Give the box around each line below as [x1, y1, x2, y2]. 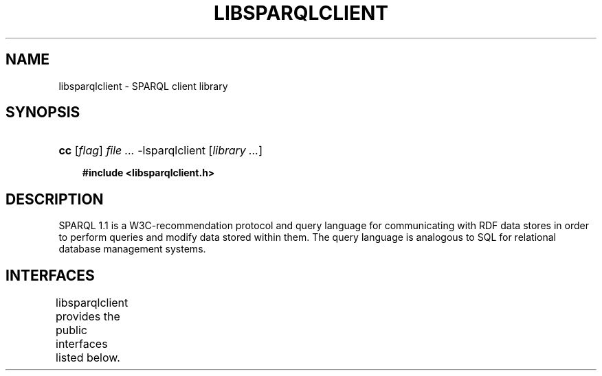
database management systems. [58, 243, 206, 255]
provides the [56, 309, 120, 324]
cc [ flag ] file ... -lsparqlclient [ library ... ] [58, 143, 263, 158]
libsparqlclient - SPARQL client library [58, 80, 228, 92]
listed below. [56, 351, 120, 365]
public [56, 323, 87, 338]
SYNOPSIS [5, 104, 80, 121]
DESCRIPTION [5, 190, 104, 208]
